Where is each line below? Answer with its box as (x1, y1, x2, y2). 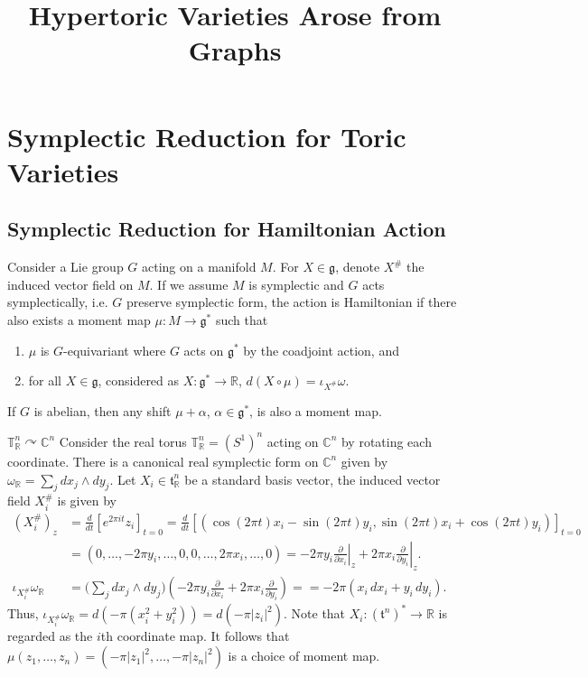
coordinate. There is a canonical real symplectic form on (7, 451, 319, 470)
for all (28, 371, 62, 390)
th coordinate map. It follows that (100, 626, 290, 645)
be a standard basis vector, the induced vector (184, 469, 441, 488)
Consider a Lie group (7, 257, 124, 276)
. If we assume (149, 274, 229, 293)
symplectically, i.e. (7, 292, 108, 311)
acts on (183, 340, 224, 359)
